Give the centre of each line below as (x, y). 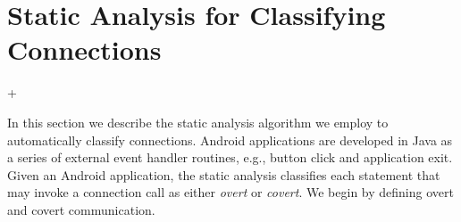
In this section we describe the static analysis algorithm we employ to (198, 122)
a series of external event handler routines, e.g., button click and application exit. (230, 157)
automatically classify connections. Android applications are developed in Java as (230, 140)
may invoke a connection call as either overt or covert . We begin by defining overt (230, 192)
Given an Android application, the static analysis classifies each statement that (224, 174)
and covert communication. (81, 209)
